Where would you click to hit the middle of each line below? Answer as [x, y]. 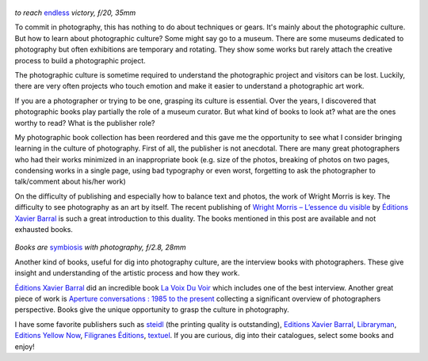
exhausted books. [44, 230]
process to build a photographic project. [80, 60]
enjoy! [25, 346]
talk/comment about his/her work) [70, 181]
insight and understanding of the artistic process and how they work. [127, 273]
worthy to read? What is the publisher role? [85, 123]
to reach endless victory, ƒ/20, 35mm [75, 13]
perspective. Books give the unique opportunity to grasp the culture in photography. [152, 310]
